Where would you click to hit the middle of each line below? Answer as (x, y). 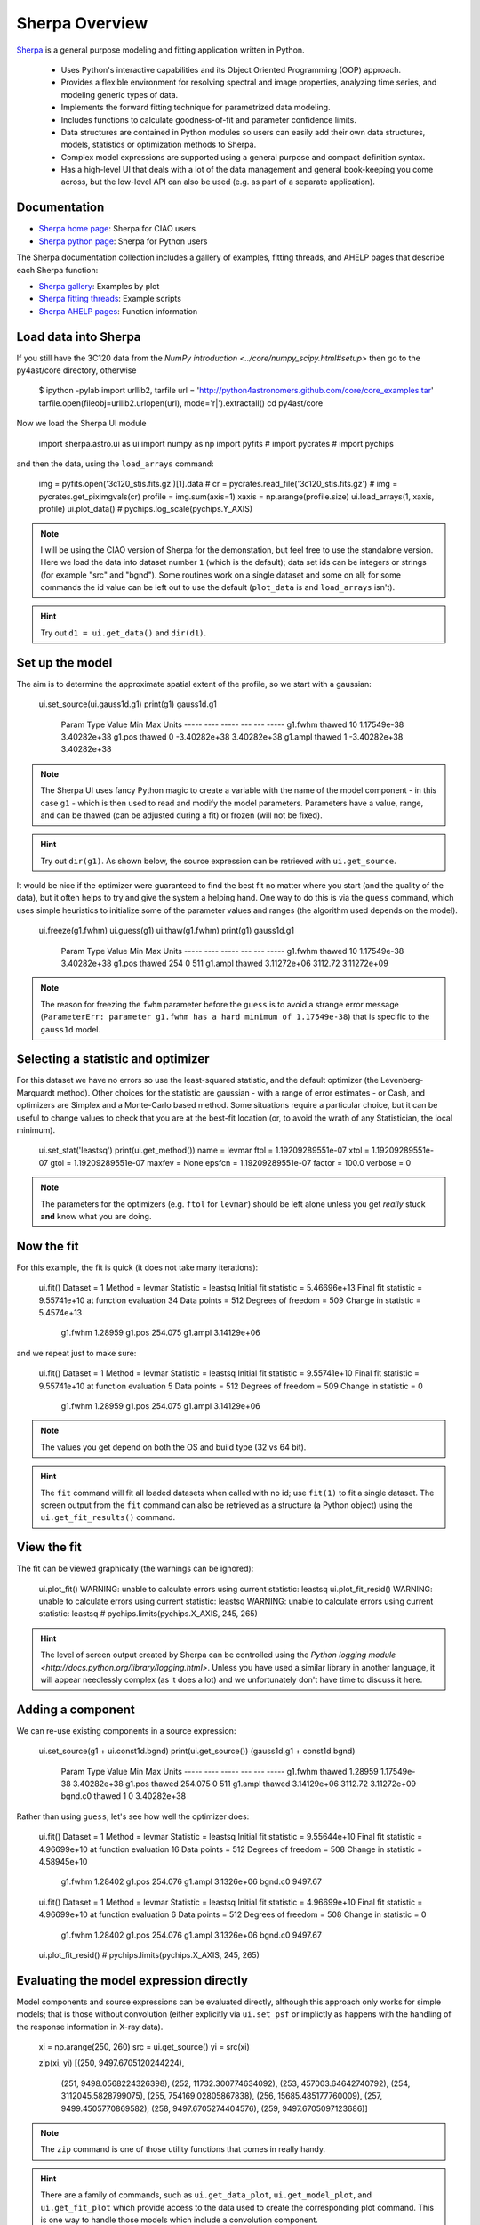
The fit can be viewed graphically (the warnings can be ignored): (135, 1569)
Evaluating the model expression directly (132, 1980)
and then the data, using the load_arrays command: (115, 464)
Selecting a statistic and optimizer (113, 1059)
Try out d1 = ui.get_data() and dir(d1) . (124, 633)
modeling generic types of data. (120, 94)
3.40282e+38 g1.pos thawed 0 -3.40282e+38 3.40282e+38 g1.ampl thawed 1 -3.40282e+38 (232, 736)
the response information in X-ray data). (90, 2027)
